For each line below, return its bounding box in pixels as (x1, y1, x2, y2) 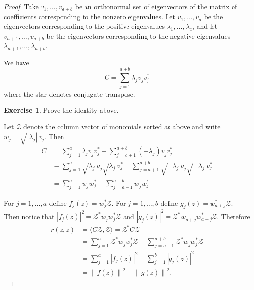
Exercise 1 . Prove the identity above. (4, 105, 119, 115)
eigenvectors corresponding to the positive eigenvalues (4, 21, 165, 31)
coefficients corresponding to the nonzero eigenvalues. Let (4, 11, 175, 21)
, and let (192, 21, 218, 31)
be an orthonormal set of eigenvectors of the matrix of (75, 1, 237, 11)
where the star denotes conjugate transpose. (4, 88, 135, 99)
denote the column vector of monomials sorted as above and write (23, 121, 221, 131)
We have (4, 57, 29, 67)
